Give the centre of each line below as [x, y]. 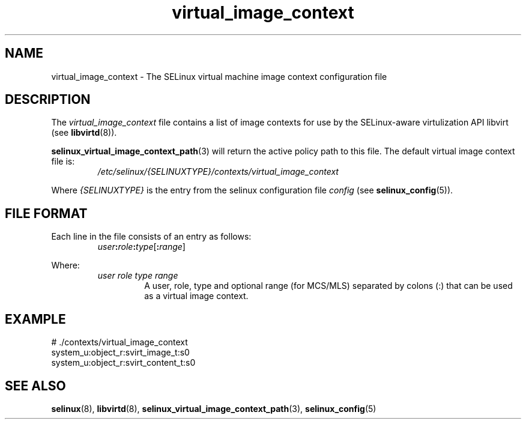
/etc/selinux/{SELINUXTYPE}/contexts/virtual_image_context [218, 172]
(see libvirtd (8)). [84, 133]
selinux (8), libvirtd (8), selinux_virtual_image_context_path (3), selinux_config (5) [214, 408]
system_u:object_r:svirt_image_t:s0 [120, 353]
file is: [63, 162]
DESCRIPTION [48, 100]
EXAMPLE [35, 319]
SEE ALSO [35, 386]
